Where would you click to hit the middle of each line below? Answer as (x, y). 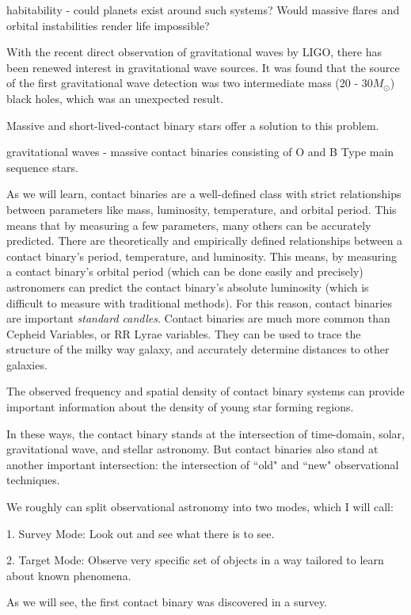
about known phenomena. (69, 575)
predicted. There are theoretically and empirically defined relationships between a (205, 241)
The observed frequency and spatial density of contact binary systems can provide (205, 391)
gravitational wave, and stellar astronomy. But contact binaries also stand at (192, 449)
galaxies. (27, 364)
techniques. (33, 480)
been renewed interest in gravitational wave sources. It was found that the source (203, 67)
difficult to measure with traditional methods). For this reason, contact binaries (199, 302)
